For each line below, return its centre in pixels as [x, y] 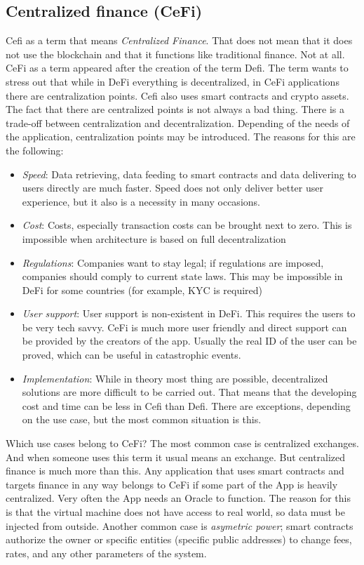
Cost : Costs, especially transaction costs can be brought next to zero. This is [187, 225]
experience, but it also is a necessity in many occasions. [141, 201]
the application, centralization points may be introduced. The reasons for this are [181, 137]
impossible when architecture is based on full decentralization [154, 238]
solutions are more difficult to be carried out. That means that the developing [189, 392]
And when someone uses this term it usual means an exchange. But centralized [176, 457]
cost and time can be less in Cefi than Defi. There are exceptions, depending [186, 405]
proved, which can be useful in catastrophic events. [132, 355]
